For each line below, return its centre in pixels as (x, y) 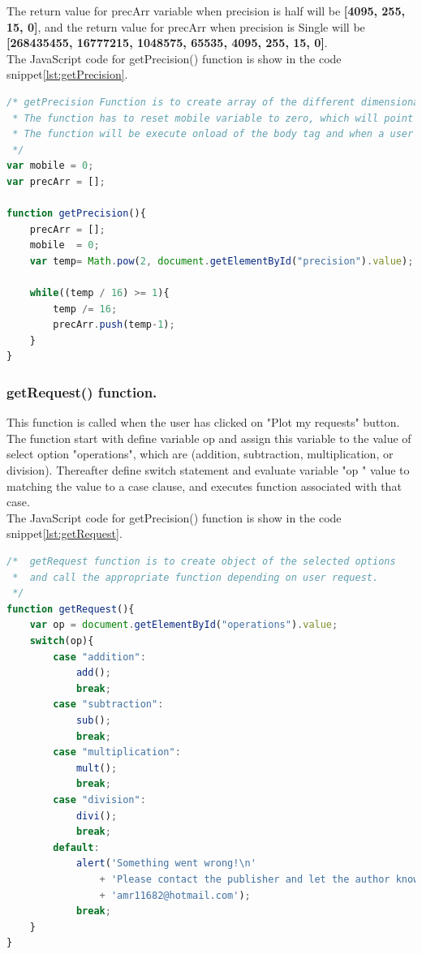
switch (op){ (62, 641)
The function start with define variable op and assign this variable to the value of (209, 438)
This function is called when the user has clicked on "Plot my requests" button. (203, 422)
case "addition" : (99, 657)
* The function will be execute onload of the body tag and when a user (213, 134)
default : (76, 847)
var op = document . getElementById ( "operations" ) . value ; (184, 625)
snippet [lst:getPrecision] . (67, 74)
